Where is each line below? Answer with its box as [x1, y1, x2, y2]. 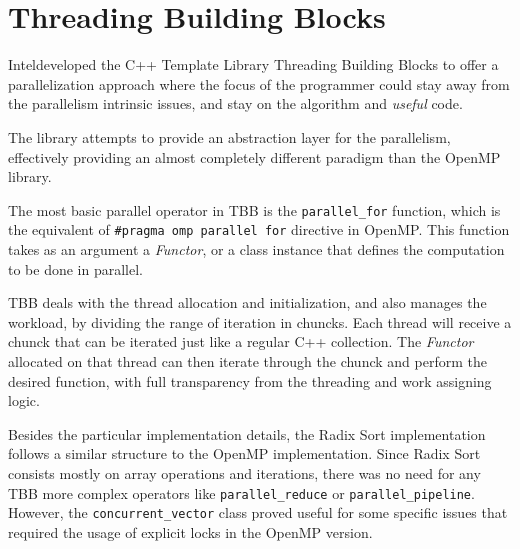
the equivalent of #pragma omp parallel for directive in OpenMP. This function [8, 219, 510, 240]
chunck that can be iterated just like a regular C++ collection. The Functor [8, 331, 474, 352]
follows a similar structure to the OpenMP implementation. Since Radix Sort [8, 443, 481, 464]
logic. [8, 390, 40, 411]
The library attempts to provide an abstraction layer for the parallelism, [8, 126, 451, 147]
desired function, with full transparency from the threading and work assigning [8, 370, 492, 391]
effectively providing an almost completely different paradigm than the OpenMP [8, 146, 501, 167]
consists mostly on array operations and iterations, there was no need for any [8, 462, 481, 483]
